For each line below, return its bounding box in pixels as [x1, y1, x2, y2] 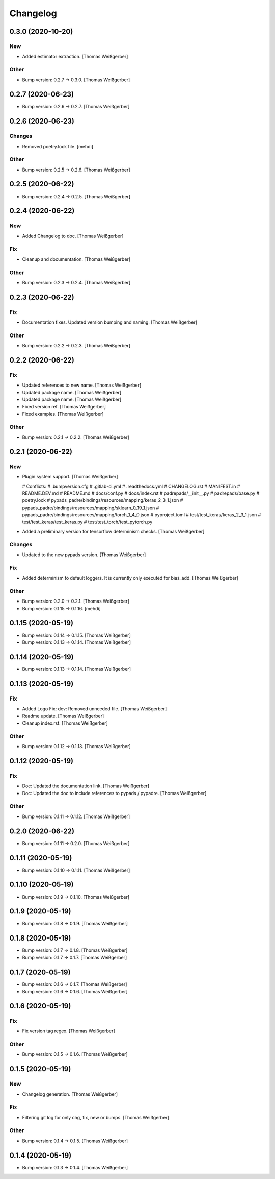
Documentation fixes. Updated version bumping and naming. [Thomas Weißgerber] [22, 319, 197, 325]
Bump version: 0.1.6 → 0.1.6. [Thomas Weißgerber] [22, 989, 128, 995]
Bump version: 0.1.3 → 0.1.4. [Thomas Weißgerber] [22, 1164, 128, 1170]
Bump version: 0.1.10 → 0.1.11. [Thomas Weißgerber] [22, 867, 130, 873]
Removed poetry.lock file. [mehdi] [22, 143, 94, 149]
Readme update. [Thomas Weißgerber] [22, 713, 104, 719]
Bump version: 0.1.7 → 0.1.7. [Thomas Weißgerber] [22, 954, 127, 960]
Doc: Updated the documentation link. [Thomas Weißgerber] [22, 783, 150, 789]
